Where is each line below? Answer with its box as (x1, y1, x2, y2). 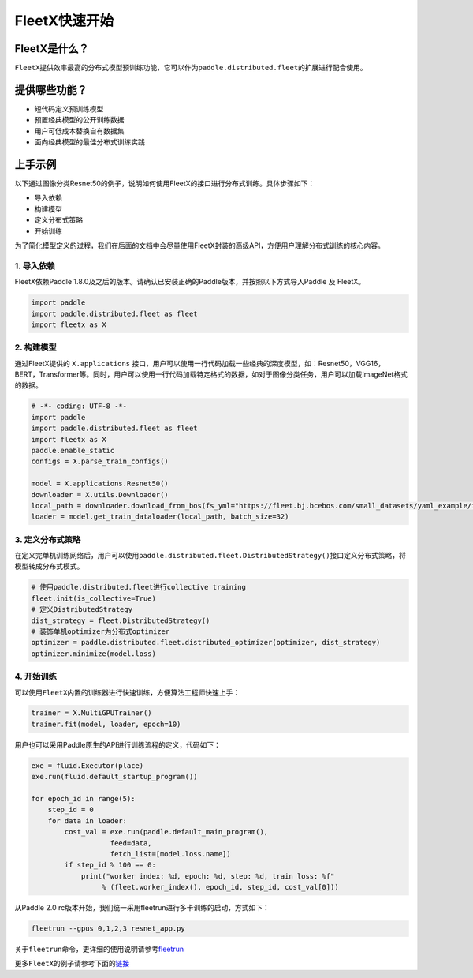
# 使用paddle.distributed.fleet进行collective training (31, 583, 246, 592)
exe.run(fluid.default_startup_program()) (31, 772, 198, 781)
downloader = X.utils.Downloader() (31, 490, 169, 499)
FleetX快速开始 (14, 12, 114, 29)
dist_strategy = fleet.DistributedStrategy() (31, 616, 210, 625)
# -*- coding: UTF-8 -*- (31, 402, 128, 410)
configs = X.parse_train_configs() (31, 457, 169, 466)
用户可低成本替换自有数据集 (34, 126, 125, 136)
